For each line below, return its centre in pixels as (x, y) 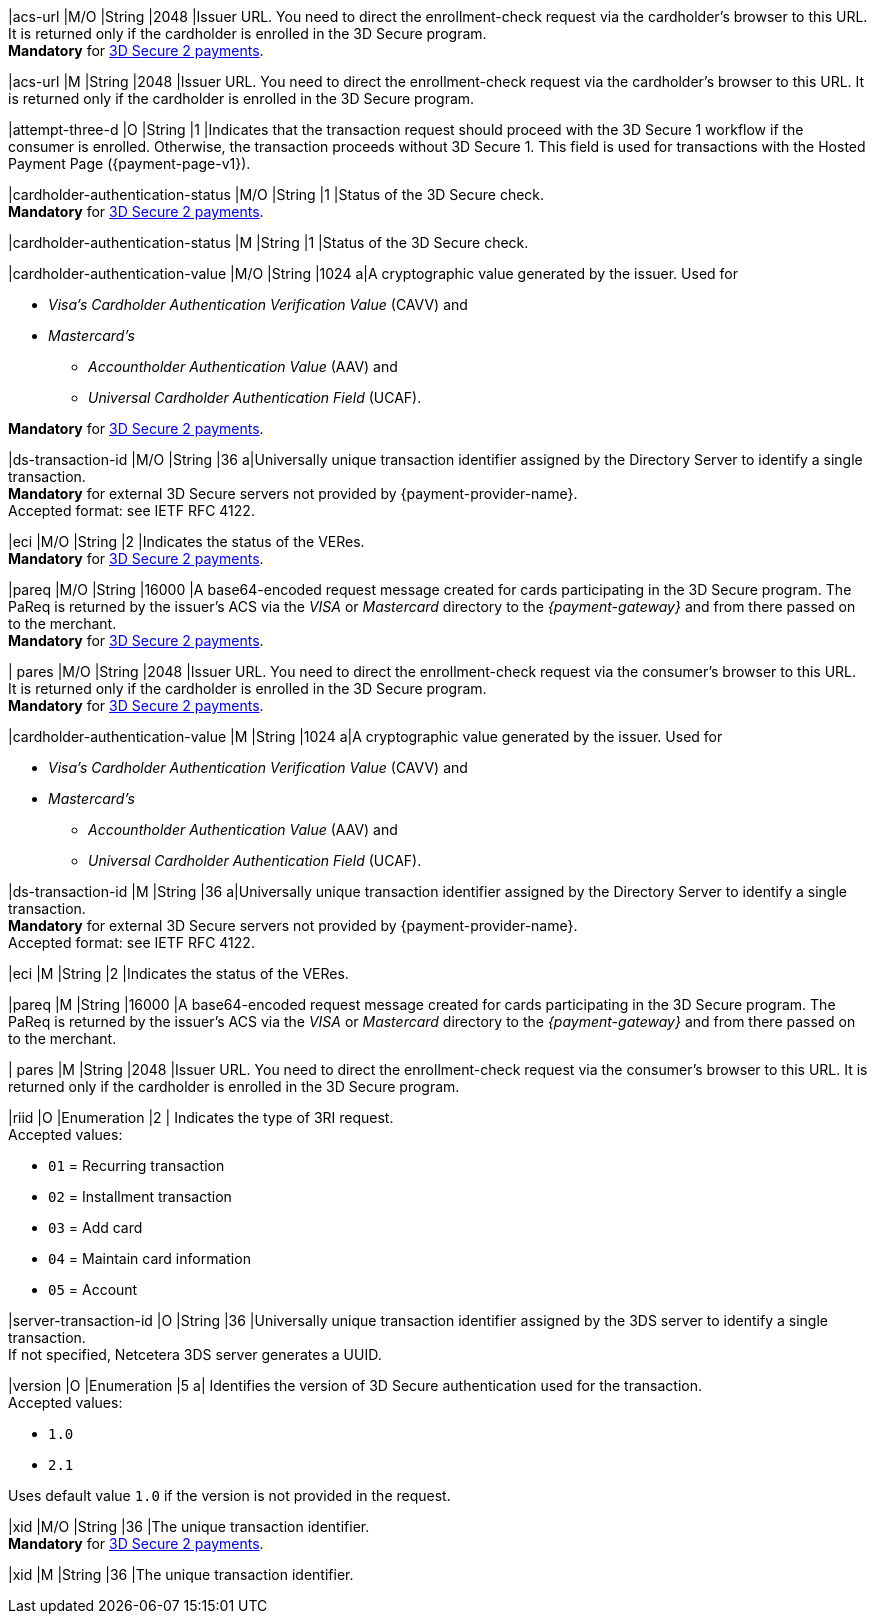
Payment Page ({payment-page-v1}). (129, 163)
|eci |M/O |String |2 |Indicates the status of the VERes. (186, 541)
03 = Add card (95, 1227)
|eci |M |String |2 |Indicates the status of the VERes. (178, 973)
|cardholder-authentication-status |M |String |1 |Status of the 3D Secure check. (268, 242)
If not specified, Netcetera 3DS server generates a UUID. (195, 1354)
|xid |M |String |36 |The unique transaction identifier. (181, 1574)
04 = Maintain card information (149, 1258)
